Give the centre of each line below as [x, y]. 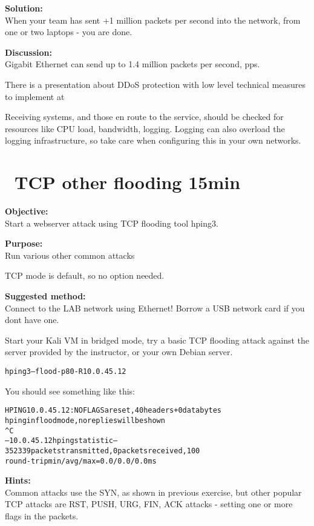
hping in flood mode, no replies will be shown [85, 420]
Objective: [27, 211]
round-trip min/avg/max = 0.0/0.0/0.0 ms [81, 461]
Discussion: [28, 52]
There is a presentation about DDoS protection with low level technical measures [155, 84]
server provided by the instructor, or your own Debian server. [119, 352]
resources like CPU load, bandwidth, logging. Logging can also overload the [145, 128]
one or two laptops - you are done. [69, 32]
